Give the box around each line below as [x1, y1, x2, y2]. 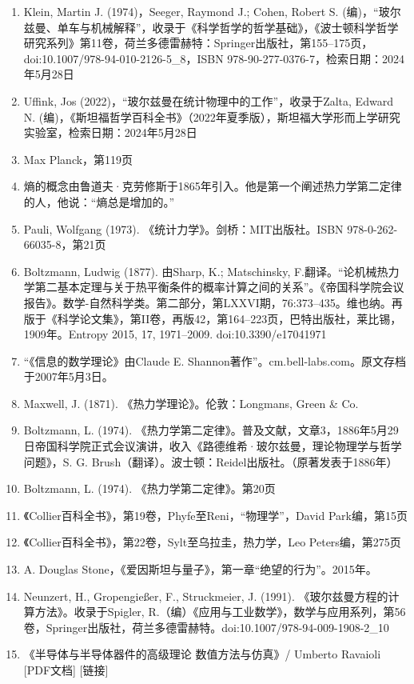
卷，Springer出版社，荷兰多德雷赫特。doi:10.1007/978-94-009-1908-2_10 [23, 618, 389, 635]
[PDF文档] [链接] [23, 662, 109, 678]
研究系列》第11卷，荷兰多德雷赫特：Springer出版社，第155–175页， [23, 34, 373, 51]
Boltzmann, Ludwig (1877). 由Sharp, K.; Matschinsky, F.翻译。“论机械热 [23, 262, 388, 279]
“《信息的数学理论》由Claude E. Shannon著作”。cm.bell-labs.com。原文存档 [23, 352, 407, 369]
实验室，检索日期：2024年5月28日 [23, 124, 197, 141]
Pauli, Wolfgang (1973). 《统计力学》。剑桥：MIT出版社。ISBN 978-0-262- [23, 220, 398, 237]
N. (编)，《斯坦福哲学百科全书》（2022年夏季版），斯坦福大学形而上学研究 [23, 108, 400, 125]
